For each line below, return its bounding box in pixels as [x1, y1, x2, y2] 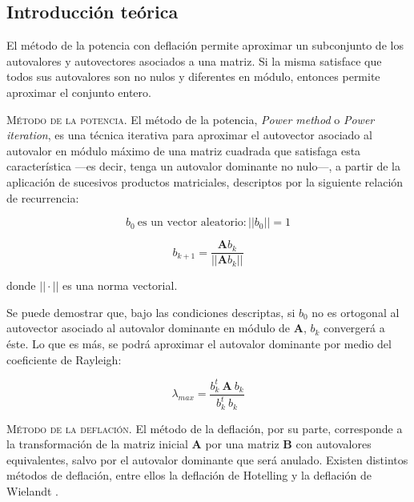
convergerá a [324, 319, 385, 336]
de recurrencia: [6, 189, 79, 206]
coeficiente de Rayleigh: [6, 351, 122, 367]
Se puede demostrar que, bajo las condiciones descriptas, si [6, 303, 295, 320]
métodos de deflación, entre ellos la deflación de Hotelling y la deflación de [6, 467, 372, 484]
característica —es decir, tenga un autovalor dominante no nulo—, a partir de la [6, 158, 400, 175]
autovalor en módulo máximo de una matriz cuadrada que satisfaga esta [6, 142, 361, 159]
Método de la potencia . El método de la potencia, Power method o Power [6, 110, 375, 127]
